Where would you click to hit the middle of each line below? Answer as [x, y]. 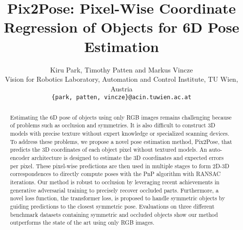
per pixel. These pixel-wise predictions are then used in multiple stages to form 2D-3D [120, 166]
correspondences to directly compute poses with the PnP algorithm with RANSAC [115, 174]
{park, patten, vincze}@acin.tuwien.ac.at [121, 97]
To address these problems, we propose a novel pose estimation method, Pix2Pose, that [121, 141]
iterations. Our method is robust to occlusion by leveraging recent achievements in [115, 182]
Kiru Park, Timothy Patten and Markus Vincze [121, 69]
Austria [121, 88]
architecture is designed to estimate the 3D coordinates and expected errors [128, 158]
